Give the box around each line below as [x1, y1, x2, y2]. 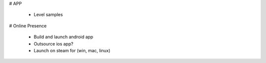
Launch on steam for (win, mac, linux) [33, 47, 111, 53]
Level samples [33, 12, 63, 18]
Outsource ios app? [33, 41, 73, 46]
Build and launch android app [33, 34, 94, 40]
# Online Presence [9, 22, 47, 29]
